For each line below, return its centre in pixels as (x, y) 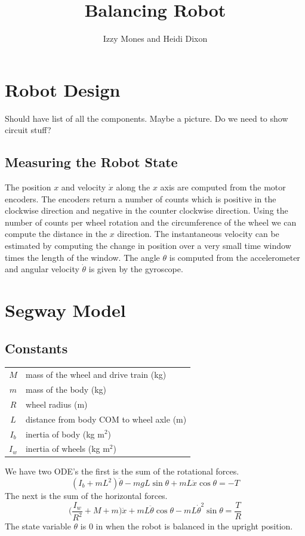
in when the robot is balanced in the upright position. (194, 526)
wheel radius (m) (56, 404)
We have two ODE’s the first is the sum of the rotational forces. (122, 471)
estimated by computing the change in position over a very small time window (148, 246)
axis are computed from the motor (223, 187)
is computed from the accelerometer (235, 257)
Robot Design (63, 89)
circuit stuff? (28, 130)
